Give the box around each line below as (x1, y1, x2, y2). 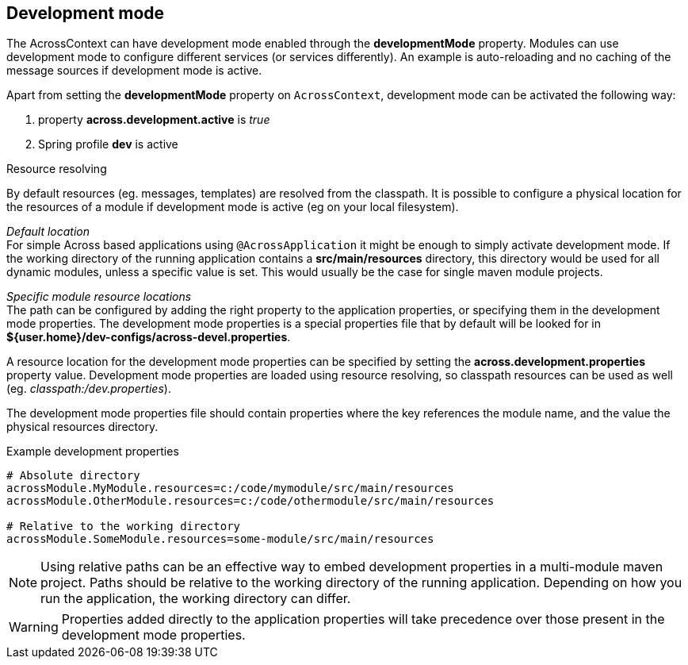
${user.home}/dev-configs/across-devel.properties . (6, 330, 291, 344)
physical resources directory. (6, 420, 159, 434)
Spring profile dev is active (38, 137, 178, 152)
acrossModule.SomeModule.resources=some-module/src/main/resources (6, 532, 434, 546)
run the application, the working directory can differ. (40, 590, 351, 607)
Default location (6, 225, 90, 239)
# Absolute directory (6, 469, 140, 482)
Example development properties (6, 444, 179, 459)
